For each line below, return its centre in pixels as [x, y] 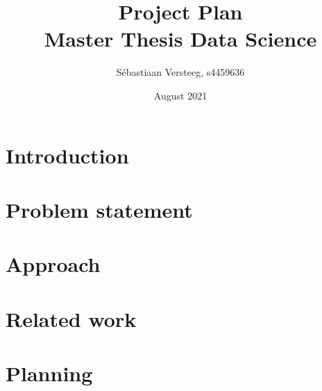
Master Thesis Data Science [180, 39]
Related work [71, 318]
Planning [49, 373]
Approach [53, 264]
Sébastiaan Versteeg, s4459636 [180, 72]
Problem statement [99, 209]
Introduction [67, 155]
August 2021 [180, 95]
